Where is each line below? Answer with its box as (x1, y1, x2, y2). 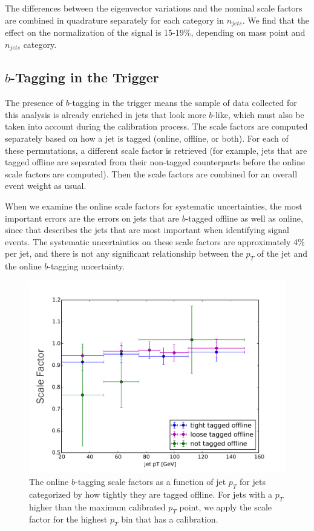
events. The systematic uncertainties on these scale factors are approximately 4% (5, 235, 305, 248)
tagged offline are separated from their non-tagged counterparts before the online (5, 156, 305, 168)
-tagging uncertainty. (48, 260, 125, 272)
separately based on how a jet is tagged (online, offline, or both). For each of (5, 132, 289, 145)
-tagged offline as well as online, (185, 211, 303, 224)
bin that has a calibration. (121, 513, 218, 526)
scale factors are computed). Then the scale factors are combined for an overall (5, 167, 298, 180)
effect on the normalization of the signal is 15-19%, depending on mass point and (5, 26, 306, 39)
